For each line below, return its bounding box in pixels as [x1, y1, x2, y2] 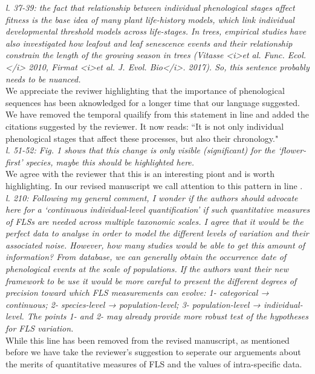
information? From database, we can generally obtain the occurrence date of [5, 250, 287, 263]
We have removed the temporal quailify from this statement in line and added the [5, 108, 309, 121]
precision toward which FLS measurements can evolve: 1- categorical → [5, 286, 269, 299]
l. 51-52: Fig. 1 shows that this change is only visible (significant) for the [5, 144, 275, 156]
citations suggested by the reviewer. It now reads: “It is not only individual [5, 119, 284, 132]
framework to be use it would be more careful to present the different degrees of [5, 274, 297, 287]
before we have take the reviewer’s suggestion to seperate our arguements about [5, 346, 301, 358]
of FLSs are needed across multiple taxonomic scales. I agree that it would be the [5, 215, 304, 227]
